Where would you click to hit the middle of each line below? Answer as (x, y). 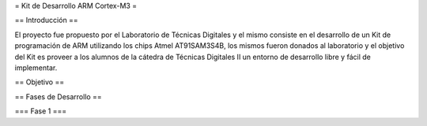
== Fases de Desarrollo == (58, 96)
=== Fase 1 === (41, 111)
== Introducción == (46, 20)
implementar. (36, 68)
